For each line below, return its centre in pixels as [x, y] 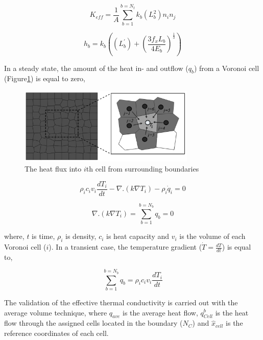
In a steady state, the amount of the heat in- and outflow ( [96, 68]
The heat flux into [53, 169]
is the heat [232, 312]
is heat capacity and [138, 236]
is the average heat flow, [160, 312]
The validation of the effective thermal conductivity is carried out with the [121, 302]
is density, [81, 236]
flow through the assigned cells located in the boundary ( [93, 323]
